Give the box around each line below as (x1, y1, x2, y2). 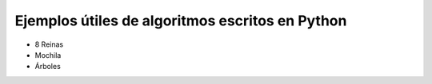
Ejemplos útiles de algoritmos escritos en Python (14, 12, 347, 29)
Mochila (34, 50, 62, 59)
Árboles (34, 62, 62, 71)
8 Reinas (34, 40, 64, 49)
